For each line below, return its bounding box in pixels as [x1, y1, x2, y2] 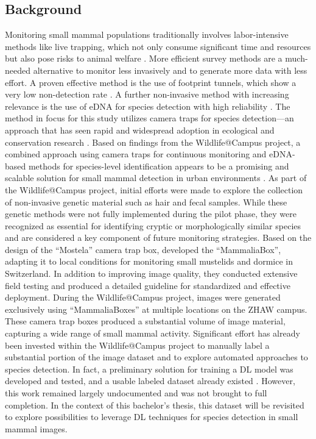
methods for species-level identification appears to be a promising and [28, 159, 289, 172]
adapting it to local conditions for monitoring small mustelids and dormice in [5, 255, 293, 268]
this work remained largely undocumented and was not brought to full [5, 387, 267, 399]
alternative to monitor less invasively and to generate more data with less [33, 63, 307, 76]
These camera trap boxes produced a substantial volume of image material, [5, 315, 286, 327]
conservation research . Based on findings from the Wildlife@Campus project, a [5, 135, 301, 148]
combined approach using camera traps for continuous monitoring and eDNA [5, 148, 292, 160]
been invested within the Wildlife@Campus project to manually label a [5, 338, 270, 351]
